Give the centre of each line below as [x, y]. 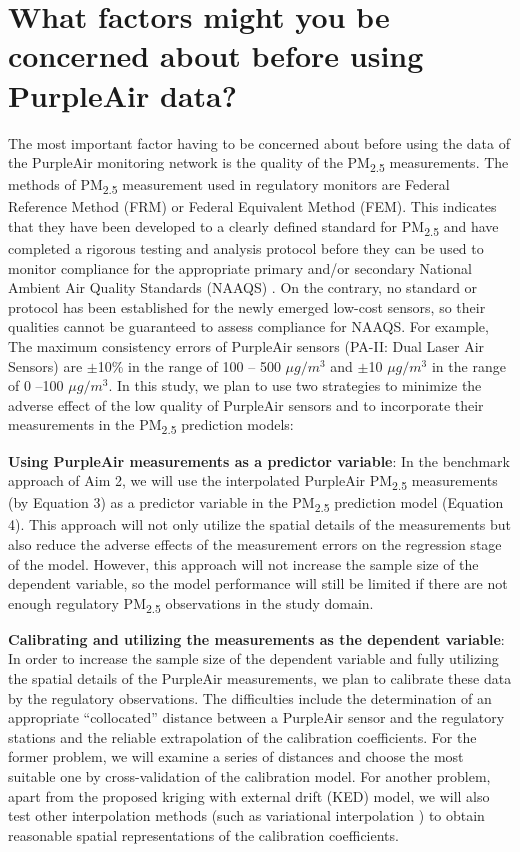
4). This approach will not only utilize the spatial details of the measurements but [259, 524]
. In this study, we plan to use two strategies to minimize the [295, 385]
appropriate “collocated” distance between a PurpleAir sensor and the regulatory [256, 717]
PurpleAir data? [122, 94]
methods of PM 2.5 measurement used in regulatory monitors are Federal [229, 186]
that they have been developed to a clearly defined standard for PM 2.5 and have [253, 227]
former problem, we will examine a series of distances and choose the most [236, 756]
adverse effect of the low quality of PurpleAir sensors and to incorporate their [246, 404]
